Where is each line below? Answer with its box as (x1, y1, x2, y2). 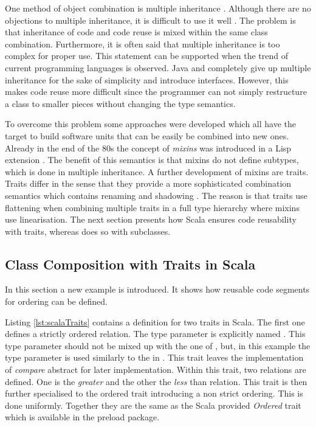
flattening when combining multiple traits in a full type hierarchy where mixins (5, 201, 300, 213)
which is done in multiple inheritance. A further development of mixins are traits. (5, 165, 309, 178)
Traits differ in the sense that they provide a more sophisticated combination (5, 177, 292, 190)
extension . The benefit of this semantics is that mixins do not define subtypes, (5, 153, 299, 166)
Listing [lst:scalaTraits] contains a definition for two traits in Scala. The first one (5, 315, 305, 328)
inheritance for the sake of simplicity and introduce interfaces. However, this (5, 73, 289, 86)
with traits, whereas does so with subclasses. (5, 224, 171, 237)
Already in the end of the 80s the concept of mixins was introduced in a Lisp (5, 141, 292, 154)
